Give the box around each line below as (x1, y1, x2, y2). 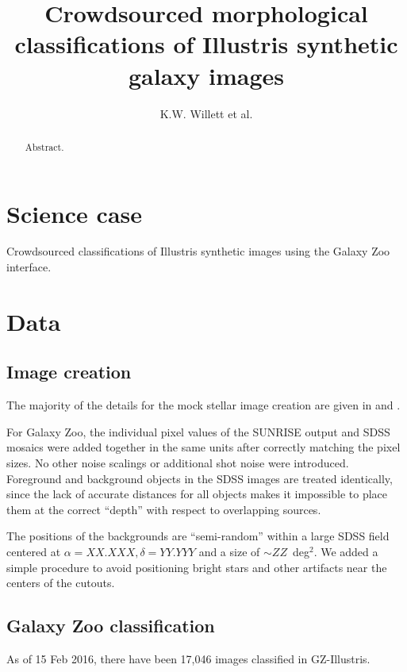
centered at (6, 543, 61, 559)
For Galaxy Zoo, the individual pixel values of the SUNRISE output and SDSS (6, 423, 390, 440)
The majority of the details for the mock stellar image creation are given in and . (6, 397, 401, 413)
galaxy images (128, 59, 285, 91)
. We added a (313, 543, 378, 559)
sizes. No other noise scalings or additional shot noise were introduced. (6, 455, 349, 471)
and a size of (198, 543, 260, 559)
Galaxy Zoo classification (6, 613, 215, 638)
